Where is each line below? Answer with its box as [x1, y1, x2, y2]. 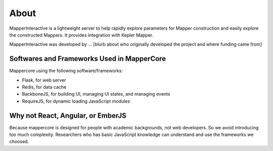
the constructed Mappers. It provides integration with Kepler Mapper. [9, 32, 154, 38]
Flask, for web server [22, 77, 66, 83]
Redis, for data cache [22, 84, 67, 90]
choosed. [9, 138, 29, 144]
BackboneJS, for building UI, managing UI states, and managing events [22, 91, 170, 97]
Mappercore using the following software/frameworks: [9, 68, 123, 74]
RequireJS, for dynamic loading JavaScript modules [22, 98, 130, 104]
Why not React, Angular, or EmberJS [9, 111, 126, 120]
